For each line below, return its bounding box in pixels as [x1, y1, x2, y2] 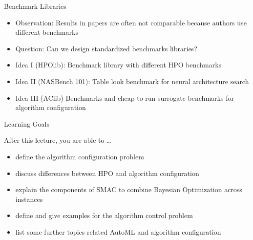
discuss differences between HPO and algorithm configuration [15, 168, 199, 178]
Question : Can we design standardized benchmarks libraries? [15, 43, 197, 53]
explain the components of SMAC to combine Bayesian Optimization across [15, 184, 242, 195]
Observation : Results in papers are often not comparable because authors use [15, 17, 247, 27]
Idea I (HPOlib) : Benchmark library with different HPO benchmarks [15, 60, 222, 70]
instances [15, 194, 43, 204]
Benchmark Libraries [4, 1, 66, 11]
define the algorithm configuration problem [15, 151, 144, 161]
